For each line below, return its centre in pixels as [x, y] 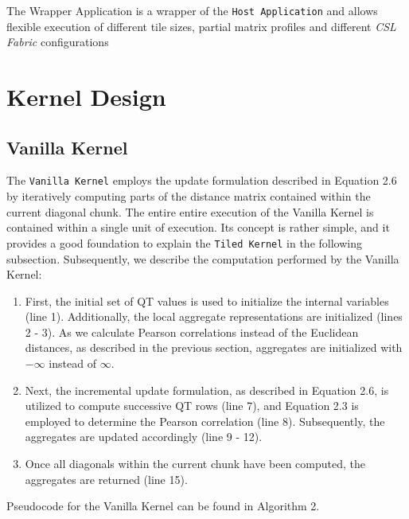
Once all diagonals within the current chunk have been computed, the [195, 464]
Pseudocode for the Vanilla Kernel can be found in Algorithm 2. [163, 506]
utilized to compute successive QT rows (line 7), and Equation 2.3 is [192, 406]
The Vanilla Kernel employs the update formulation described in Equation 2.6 [202, 180]
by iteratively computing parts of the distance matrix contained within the [189, 196]
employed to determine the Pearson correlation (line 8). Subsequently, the [205, 421]
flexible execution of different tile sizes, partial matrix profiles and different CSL [201, 26]
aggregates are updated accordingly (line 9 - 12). [144, 437]
